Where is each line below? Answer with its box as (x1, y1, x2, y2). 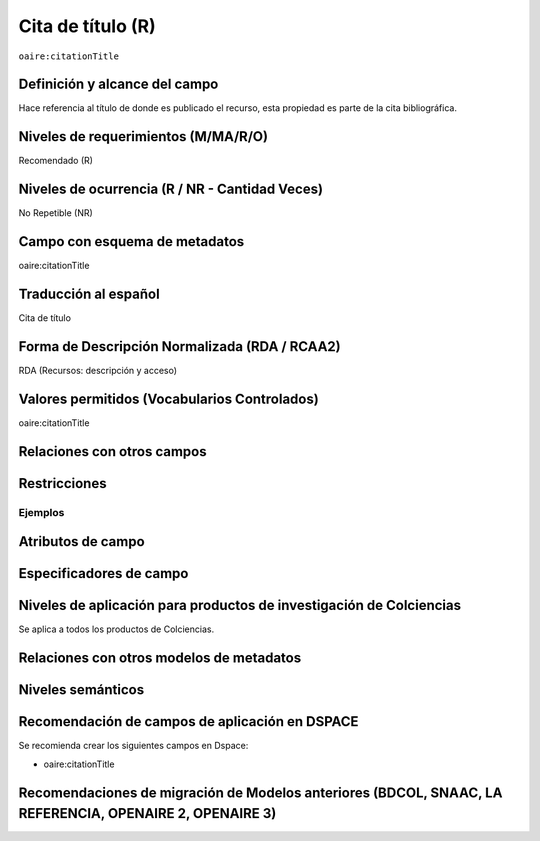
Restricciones (18, 475, 107, 492)
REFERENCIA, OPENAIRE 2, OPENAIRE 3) (18, 805, 277, 822)
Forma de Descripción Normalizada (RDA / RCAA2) (18, 338, 341, 355)
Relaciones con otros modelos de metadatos (18, 650, 302, 667)
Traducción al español (18, 285, 160, 302)
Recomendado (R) (18, 155, 94, 167)
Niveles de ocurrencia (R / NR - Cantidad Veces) (18, 181, 324, 198)
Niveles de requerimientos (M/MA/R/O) (18, 128, 269, 145)
